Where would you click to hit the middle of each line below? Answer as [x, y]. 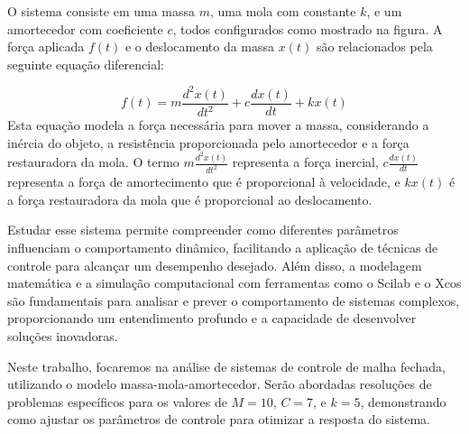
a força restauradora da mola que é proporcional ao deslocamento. [190, 199]
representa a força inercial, [305, 162]
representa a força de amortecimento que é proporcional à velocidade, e [204, 182]
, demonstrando [403, 401]
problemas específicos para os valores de [117, 401]
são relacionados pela [374, 46]
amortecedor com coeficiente [85, 28]
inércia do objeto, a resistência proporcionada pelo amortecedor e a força [208, 142]
